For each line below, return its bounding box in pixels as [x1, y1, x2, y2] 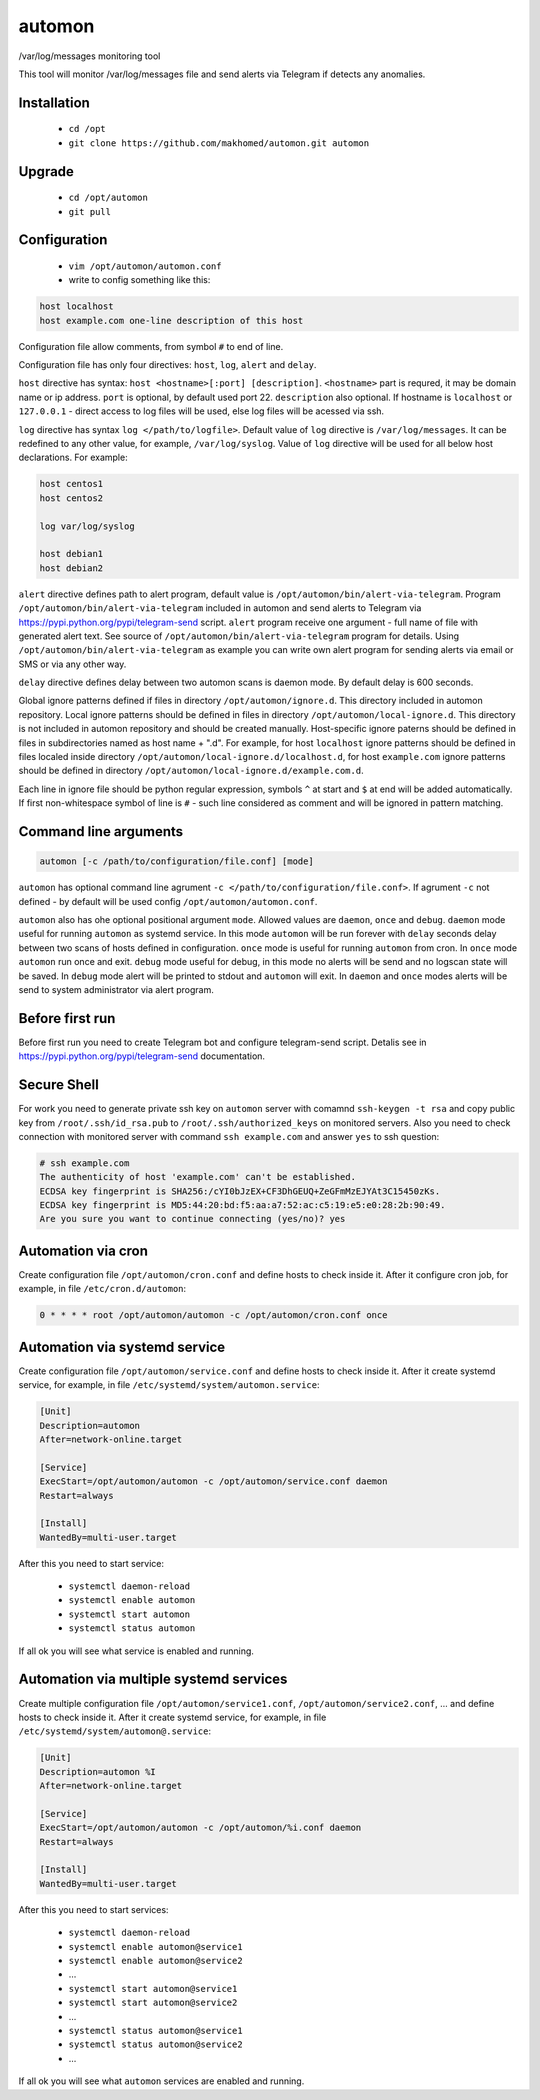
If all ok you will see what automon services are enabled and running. [18, 2075, 305, 2087]
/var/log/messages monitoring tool [18, 50, 161, 62]
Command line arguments [18, 823, 184, 840]
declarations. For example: [18, 451, 129, 464]
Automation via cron [18, 1242, 149, 1259]
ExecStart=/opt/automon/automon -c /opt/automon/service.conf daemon [39, 1476, 388, 1487]
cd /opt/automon [68, 192, 149, 204]
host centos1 [39, 478, 104, 490]
